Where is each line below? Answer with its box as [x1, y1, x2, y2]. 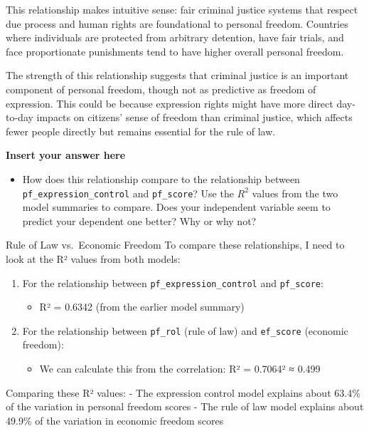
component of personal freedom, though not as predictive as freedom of [6, 81, 316, 96]
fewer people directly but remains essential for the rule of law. [6, 123, 276, 138]
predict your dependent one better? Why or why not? [22, 213, 257, 228]
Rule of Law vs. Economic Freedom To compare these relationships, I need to [6, 237, 345, 252]
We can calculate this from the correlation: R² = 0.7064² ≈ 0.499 [39, 361, 321, 376]
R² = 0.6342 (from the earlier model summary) [39, 299, 245, 314]
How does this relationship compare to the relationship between [22, 171, 300, 186]
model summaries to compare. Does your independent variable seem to [22, 199, 331, 214]
